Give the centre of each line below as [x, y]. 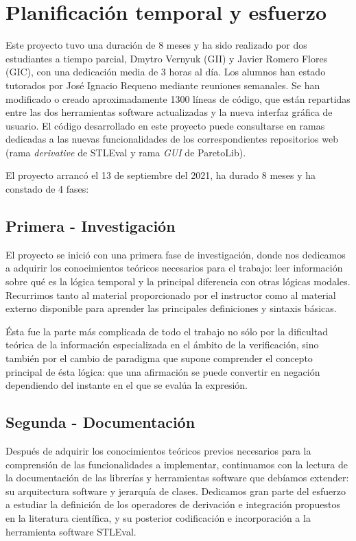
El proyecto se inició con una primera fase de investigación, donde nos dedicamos [176, 254]
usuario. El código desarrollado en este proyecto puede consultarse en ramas [165, 125]
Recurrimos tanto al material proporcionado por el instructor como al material [171, 294]
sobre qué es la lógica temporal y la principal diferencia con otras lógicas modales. [178, 281]
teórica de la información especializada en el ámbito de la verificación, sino [162, 345]
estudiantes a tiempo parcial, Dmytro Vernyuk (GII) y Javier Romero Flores [167, 58]
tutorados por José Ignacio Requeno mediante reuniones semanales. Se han [163, 85]
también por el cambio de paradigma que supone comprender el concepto [159, 358]
